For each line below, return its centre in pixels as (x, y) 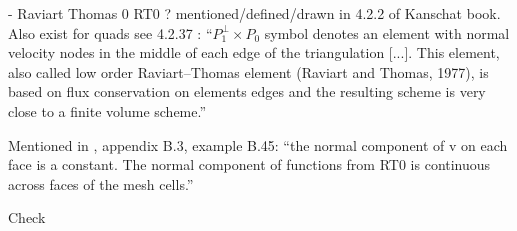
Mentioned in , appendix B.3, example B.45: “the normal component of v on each (258, 144)
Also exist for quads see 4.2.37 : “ (110, 32)
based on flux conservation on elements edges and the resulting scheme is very (247, 91)
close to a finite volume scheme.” (107, 110)
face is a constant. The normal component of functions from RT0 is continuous (249, 164)
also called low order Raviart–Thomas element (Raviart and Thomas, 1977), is (248, 71)
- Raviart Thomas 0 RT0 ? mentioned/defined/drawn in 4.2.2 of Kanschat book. (254, 13)
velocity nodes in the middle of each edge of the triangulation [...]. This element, (254, 52)
